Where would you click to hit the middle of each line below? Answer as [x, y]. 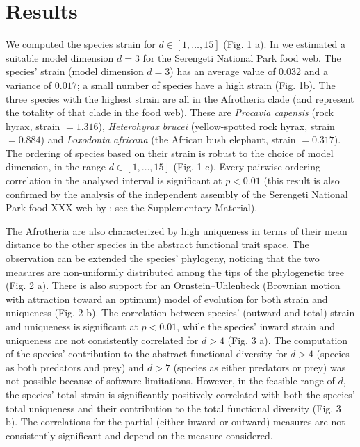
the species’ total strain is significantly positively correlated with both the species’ [180, 394]
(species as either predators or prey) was [260, 367]
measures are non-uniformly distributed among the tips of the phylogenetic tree [175, 271]
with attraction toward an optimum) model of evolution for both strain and [167, 299]
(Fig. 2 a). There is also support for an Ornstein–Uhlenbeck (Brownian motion [173, 285]
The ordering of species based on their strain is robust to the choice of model [170, 153]
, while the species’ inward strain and [256, 326]
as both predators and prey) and [75, 367]
